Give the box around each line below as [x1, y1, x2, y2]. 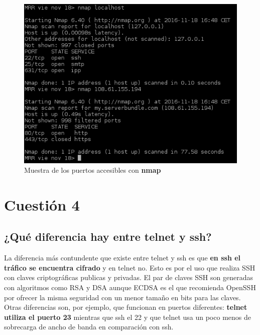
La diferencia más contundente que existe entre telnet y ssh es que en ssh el [4, 252, 241, 263]
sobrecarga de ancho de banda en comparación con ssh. [4, 321, 174, 332]
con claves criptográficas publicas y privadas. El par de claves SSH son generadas [4, 272, 253, 283]
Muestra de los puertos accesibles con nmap [24, 165, 161, 175]
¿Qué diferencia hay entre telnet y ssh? [4, 229, 212, 244]
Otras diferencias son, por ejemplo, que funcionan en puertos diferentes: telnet [4, 302, 247, 312]
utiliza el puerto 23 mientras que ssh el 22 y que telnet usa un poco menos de [4, 311, 251, 322]
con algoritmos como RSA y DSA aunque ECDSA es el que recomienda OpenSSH [4, 282, 256, 293]
